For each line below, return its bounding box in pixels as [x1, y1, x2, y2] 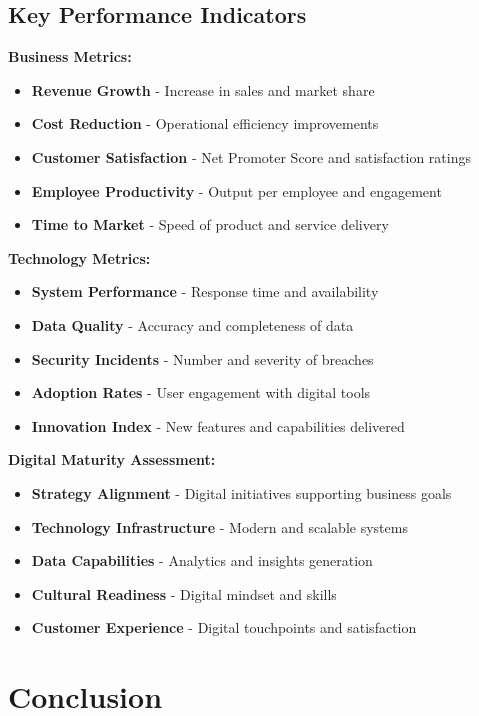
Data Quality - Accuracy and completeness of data [31, 314, 354, 335]
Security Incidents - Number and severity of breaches [31, 348, 374, 369]
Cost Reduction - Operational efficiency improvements [31, 113, 379, 134]
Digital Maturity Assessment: [8, 449, 216, 470]
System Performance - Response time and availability [31, 281, 379, 302]
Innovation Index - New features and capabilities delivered [31, 415, 405, 436]
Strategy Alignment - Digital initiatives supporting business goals [31, 482, 452, 503]
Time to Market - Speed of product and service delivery [31, 214, 389, 235]
